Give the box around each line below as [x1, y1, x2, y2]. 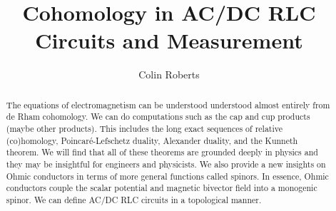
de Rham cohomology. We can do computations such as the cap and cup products [6, 110, 310, 123]
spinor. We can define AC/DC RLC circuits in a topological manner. [6, 193, 262, 205]
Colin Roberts [138, 67, 200, 82]
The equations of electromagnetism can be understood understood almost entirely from [6, 98, 330, 110]
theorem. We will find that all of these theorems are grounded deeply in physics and [6, 146, 318, 158]
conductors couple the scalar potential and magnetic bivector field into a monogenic [6, 182, 317, 194]
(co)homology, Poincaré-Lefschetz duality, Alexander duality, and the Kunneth [6, 134, 298, 146]
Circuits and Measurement [35, 26, 303, 55]
